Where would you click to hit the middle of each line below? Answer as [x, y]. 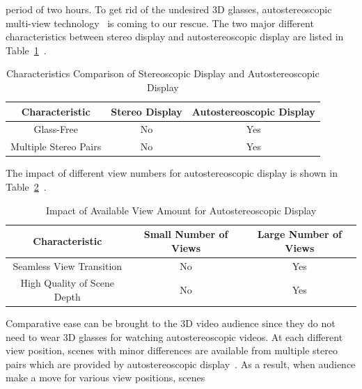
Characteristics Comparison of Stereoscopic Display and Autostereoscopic [163, 73]
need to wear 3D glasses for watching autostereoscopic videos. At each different [174, 336]
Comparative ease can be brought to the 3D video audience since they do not [171, 323]
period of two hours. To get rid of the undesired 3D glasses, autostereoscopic [169, 9]
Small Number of [186, 234]
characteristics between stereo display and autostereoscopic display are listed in [175, 37]
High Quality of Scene [68, 283]
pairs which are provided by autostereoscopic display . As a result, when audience [181, 364]
